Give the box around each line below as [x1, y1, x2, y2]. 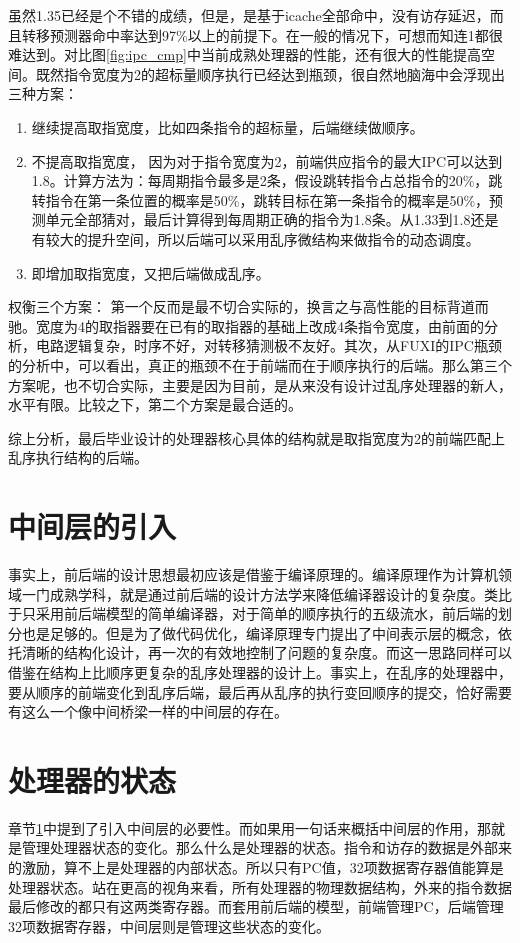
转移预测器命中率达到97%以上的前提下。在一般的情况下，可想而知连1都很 [21, 24, 503, 45]
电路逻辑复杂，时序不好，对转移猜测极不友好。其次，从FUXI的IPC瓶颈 [35, 335, 502, 356]
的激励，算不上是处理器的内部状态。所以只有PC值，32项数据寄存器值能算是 [8, 857, 504, 878]
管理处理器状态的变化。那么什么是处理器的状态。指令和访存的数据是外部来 [21, 837, 512, 858]
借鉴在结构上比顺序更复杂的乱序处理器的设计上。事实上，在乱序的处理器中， [8, 661, 512, 682]
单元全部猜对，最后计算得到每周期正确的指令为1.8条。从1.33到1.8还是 [45, 209, 499, 230]
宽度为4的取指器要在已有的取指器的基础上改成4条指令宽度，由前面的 [35, 315, 484, 336]
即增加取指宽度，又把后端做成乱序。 [31, 262, 270, 283]
